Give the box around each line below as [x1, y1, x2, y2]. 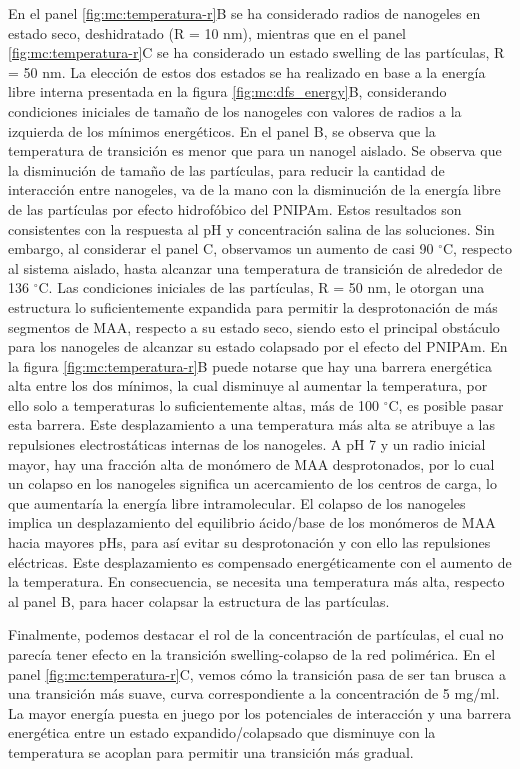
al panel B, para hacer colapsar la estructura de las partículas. [8, 590, 390, 611]
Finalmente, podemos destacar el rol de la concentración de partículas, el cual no [8, 624, 504, 645]
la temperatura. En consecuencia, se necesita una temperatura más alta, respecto [8, 571, 505, 592]
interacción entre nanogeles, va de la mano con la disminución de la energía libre [8, 179, 501, 200]
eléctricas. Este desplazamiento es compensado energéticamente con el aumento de [8, 551, 512, 572]
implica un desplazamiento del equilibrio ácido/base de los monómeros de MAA [8, 512, 496, 533]
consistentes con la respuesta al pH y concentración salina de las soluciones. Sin [8, 218, 495, 239]
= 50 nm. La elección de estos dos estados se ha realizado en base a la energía [8, 61, 486, 82]
